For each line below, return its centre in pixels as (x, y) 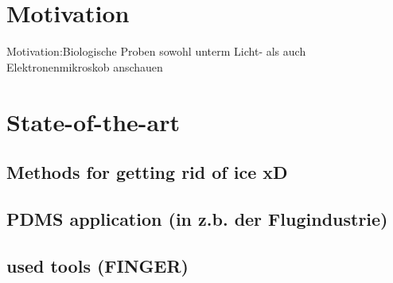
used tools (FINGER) (97, 265)
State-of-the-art (93, 121)
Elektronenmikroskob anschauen (85, 66)
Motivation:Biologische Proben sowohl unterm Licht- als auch (156, 51)
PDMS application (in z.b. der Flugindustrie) (197, 218)
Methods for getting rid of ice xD (147, 172)
